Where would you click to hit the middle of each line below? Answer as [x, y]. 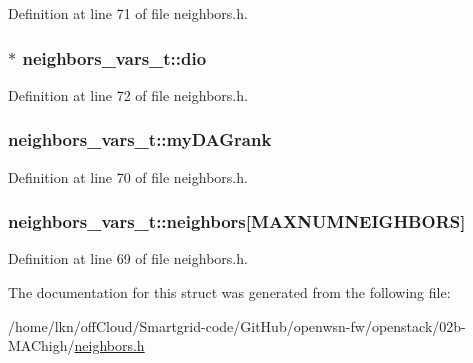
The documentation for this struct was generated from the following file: [229, 292]
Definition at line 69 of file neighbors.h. [128, 258]
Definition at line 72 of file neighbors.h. [128, 94]
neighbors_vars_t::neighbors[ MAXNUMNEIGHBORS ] [237, 221]
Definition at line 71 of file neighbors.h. [128, 13]
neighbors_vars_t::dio [114, 57]
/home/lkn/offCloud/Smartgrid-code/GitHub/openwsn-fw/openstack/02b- [237, 325]
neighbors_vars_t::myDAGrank [140, 139]
